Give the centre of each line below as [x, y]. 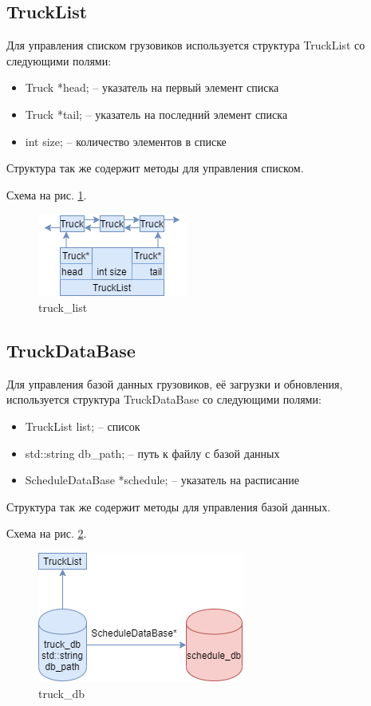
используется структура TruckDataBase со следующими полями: [164, 399]
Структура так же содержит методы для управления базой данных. [169, 506]
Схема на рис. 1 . [47, 194]
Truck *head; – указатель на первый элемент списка [152, 87]
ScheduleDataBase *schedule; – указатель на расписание [162, 480]
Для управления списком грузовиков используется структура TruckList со [186, 45]
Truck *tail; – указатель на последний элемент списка [156, 114]
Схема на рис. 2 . [47, 533]
